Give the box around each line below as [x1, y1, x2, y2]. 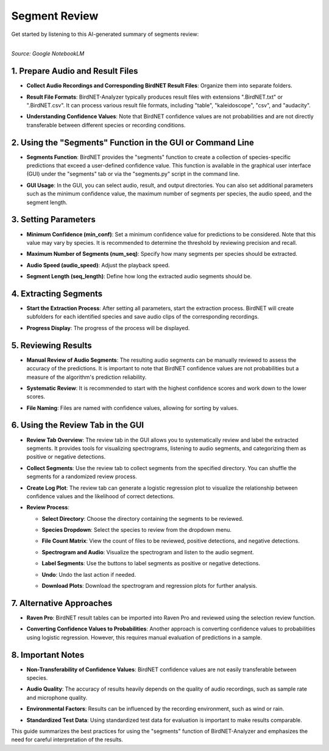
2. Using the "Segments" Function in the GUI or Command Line [11, 137, 254, 147]
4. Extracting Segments [11, 288, 103, 298]
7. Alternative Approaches [11, 598, 113, 608]
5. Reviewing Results [11, 340, 93, 350]
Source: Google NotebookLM [11, 50, 85, 57]
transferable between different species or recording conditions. [26, 121, 186, 129]
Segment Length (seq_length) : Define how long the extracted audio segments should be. [26, 273, 252, 280]
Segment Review [11, 9, 99, 23]
